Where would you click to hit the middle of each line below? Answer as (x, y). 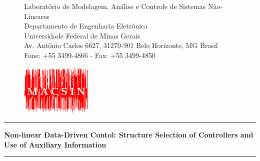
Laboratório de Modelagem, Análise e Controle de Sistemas (115, 6)
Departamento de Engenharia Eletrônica (86, 26)
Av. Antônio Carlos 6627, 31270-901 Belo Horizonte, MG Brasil (121, 45)
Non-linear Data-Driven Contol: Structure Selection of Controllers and (129, 135)
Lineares (37, 16)
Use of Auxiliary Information (55, 144)
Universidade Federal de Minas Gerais (82, 35)
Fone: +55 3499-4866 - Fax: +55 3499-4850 (90, 55)
